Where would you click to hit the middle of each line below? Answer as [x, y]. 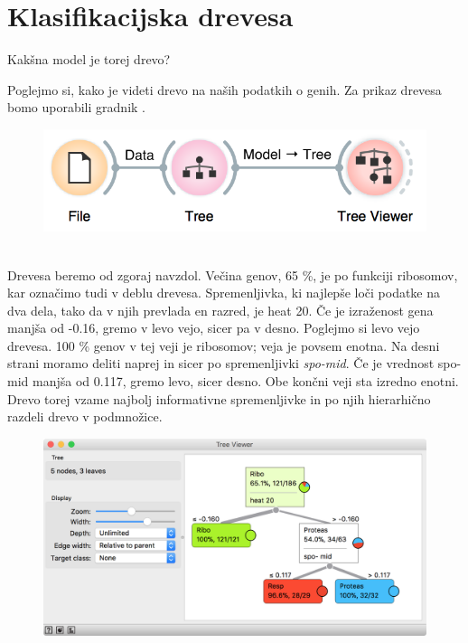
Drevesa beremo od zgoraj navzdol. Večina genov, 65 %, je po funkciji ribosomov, [233, 274]
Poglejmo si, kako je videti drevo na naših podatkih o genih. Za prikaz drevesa [225, 89]
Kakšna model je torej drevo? [89, 59]
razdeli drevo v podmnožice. [85, 416]
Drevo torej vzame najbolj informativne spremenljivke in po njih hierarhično [219, 398]
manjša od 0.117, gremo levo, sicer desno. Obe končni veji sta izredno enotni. [245, 381]
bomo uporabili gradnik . [76, 107]
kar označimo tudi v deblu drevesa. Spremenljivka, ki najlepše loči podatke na [224, 293]
